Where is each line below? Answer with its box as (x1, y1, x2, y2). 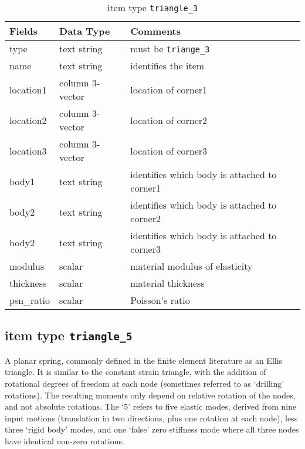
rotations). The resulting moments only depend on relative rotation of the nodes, (5, 388, 296, 401)
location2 (9, 113, 47, 127)
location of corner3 (130, 143, 208, 158)
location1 (9, 82, 47, 96)
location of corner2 (130, 113, 208, 127)
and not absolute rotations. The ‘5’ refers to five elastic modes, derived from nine (5, 400, 297, 413)
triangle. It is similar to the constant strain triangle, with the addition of (5, 366, 266, 378)
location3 (9, 143, 47, 158)
